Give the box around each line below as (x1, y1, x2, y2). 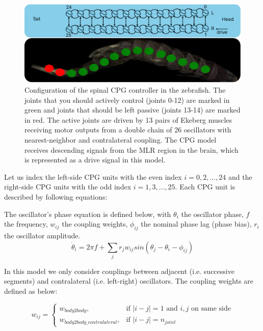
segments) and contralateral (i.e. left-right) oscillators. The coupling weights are (4, 275, 254, 286)
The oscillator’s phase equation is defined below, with (4, 208, 171, 219)
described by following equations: (4, 191, 108, 202)
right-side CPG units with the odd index (4, 181, 131, 192)
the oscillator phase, (181, 208, 244, 219)
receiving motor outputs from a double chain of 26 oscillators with (24, 124, 231, 135)
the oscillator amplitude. (4, 230, 81, 240)
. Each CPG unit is (175, 181, 235, 192)
